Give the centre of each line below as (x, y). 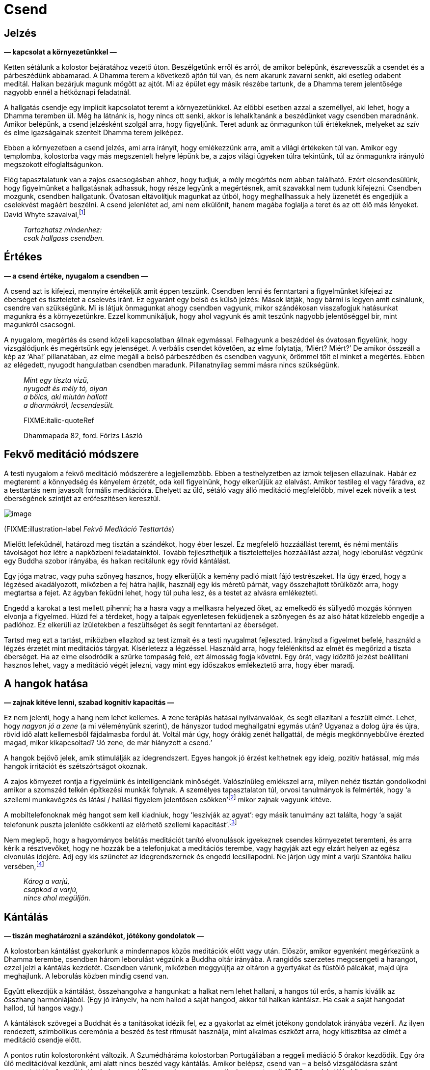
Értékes (23, 257)
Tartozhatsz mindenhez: (63, 229)
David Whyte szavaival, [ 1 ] (45, 214)
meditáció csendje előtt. (43, 1040)
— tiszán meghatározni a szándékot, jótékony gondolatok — (104, 936)
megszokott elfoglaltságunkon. (54, 165)
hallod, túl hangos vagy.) (44, 1008)
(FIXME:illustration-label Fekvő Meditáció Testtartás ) (89, 529)
